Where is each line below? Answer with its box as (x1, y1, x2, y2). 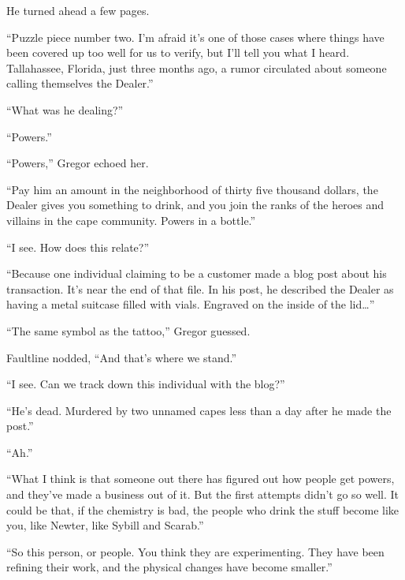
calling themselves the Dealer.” (6, 75, 154, 92)
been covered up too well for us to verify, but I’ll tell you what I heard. (6, 44, 350, 61)
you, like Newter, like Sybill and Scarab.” (6, 517, 204, 533)
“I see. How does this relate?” (6, 238, 150, 255)
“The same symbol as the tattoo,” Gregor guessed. (6, 322, 251, 339)
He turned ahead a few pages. (6, 2, 150, 18)
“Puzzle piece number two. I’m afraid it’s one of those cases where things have (6, 28, 385, 45)
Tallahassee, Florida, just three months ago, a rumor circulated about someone (6, 59, 387, 76)
